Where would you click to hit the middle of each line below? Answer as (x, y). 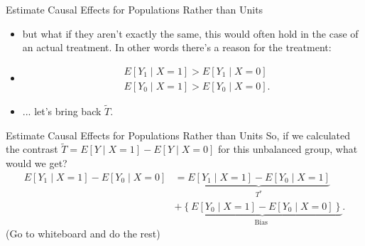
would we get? (37, 163)
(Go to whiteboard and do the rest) (83, 234)
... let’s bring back (62, 111)
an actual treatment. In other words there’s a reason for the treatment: (177, 47)
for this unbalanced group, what (288, 149)
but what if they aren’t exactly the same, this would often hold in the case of (190, 33)
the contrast (32, 149)
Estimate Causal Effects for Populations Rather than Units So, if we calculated (178, 135)
